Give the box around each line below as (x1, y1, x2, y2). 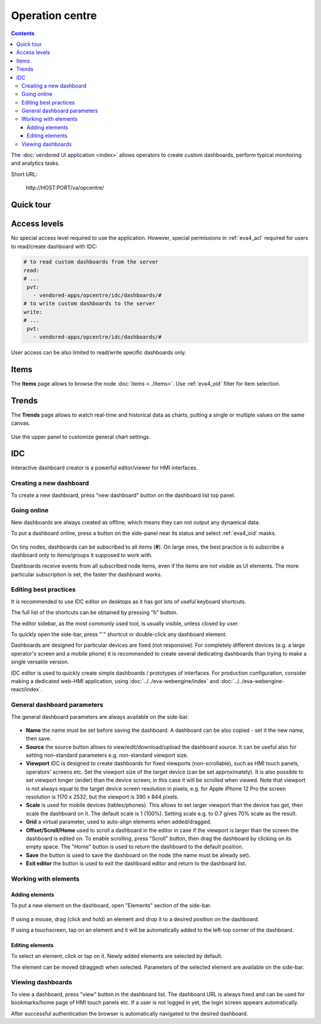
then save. (26, 735, 52, 742)
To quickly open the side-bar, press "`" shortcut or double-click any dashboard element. (11, 631, 227, 638)
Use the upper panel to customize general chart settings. (11, 433, 151, 440)
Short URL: (11, 170, 38, 178)
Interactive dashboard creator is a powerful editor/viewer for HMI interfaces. (11, 464, 198, 471)
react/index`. (11, 686, 43, 693)
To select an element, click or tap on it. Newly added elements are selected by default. (11, 953, 223, 960)
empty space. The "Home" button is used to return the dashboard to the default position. (26, 843, 244, 850)
